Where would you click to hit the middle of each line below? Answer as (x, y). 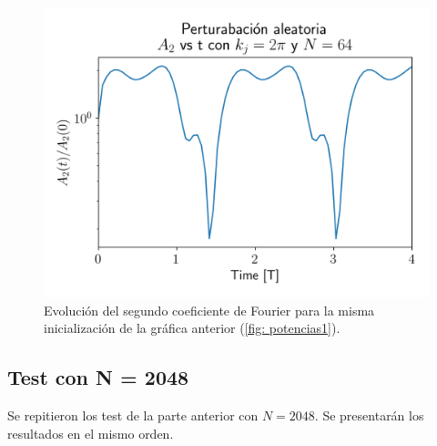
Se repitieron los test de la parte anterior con (133, 415)
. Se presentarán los (369, 415)
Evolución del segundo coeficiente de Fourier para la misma (209, 310)
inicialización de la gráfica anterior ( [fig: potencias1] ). (192, 328)
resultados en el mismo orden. (91, 433)
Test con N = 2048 (98, 377)
